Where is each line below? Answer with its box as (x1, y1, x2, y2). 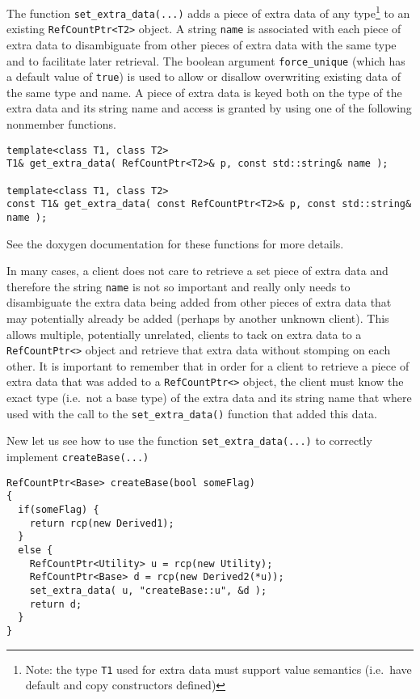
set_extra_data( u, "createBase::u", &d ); (29, 584, 267, 596)
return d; (29, 598, 82, 610)
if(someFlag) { (18, 504, 99, 515)
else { (18, 544, 53, 556)
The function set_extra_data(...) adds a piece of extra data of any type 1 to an (6, 2, 410, 21)
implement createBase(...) (6, 448, 149, 465)
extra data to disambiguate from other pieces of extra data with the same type (6, 36, 397, 53)
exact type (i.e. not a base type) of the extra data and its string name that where (6, 389, 412, 406)
